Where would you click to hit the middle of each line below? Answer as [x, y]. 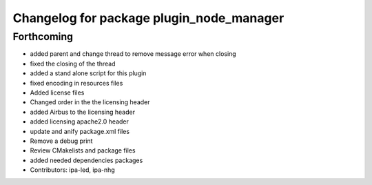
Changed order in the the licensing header [90, 102]
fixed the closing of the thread [73, 64]
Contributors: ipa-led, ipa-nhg [72, 170]
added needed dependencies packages [86, 160]
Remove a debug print [61, 141]
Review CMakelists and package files [83, 150]
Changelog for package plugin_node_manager [148, 18]
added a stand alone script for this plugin [88, 73]
